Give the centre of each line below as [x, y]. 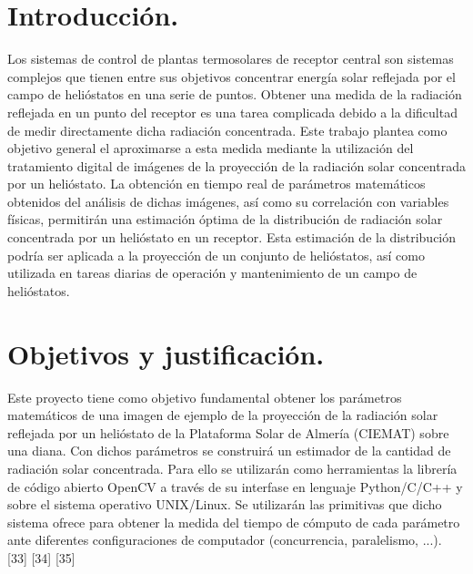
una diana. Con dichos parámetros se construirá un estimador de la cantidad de [229, 451]
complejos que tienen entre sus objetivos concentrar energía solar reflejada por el [231, 76]
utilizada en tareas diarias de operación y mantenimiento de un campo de [212, 273]
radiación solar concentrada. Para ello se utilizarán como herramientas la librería [232, 468]
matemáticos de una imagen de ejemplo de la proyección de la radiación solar [223, 415]
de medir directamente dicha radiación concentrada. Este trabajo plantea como [227, 130]
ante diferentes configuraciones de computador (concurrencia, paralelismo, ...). [225, 540]
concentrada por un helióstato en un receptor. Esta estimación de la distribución [232, 237]
